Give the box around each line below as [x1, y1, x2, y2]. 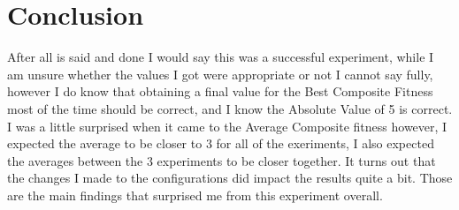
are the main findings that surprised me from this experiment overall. [7, 185, 383, 204]
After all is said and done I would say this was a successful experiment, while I [7, 48, 434, 66]
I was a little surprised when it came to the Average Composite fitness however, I [7, 116, 448, 135]
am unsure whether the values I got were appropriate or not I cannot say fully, [7, 64, 433, 83]
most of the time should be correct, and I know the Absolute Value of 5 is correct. [7, 99, 453, 117]
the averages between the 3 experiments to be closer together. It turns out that [7, 151, 436, 169]
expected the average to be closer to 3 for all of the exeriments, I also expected [7, 134, 434, 153]
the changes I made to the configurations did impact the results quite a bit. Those [7, 169, 453, 187]
